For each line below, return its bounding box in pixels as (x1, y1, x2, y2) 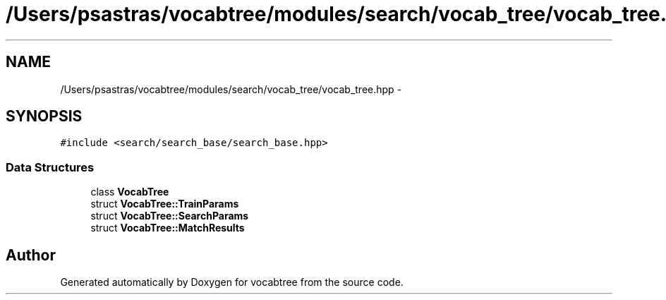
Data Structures (6, 160, 95, 174)
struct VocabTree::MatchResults (90, 222, 245, 234)
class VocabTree (90, 186, 169, 198)
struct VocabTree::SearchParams (90, 210, 249, 222)
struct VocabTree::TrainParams (90, 198, 239, 210)
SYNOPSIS (6, 107, 83, 126)
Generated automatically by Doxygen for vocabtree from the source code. (60, 276, 404, 289)
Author (6, 246, 56, 264)
